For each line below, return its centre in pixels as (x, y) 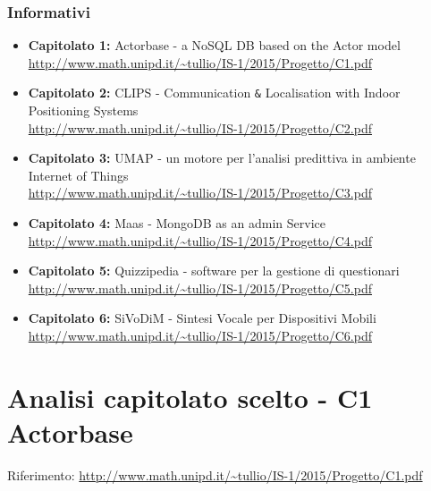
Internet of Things (78, 175)
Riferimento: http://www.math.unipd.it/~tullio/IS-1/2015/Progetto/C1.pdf (215, 474)
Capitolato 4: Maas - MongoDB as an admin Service (177, 223)
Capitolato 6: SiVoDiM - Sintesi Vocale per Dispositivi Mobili (202, 318)
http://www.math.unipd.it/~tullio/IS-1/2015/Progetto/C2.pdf (200, 127)
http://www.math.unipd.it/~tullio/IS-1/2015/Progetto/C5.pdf (200, 288)
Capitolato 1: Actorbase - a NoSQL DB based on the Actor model (214, 45)
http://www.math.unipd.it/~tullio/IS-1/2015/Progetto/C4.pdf (200, 240)
